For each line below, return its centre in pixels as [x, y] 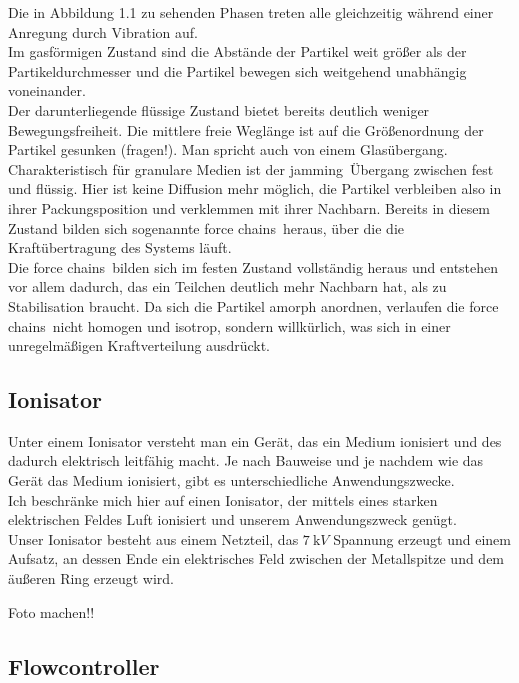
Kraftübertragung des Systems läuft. [120, 247]
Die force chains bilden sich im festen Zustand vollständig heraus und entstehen [253, 266]
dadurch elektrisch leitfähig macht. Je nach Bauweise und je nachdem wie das [246, 460]
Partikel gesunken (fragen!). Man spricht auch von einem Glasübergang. [228, 149]
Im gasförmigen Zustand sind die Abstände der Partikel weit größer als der [237, 51]
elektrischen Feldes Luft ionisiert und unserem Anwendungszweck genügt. [232, 519]
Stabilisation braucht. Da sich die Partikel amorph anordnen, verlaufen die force [253, 305]
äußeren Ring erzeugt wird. [91, 578]
